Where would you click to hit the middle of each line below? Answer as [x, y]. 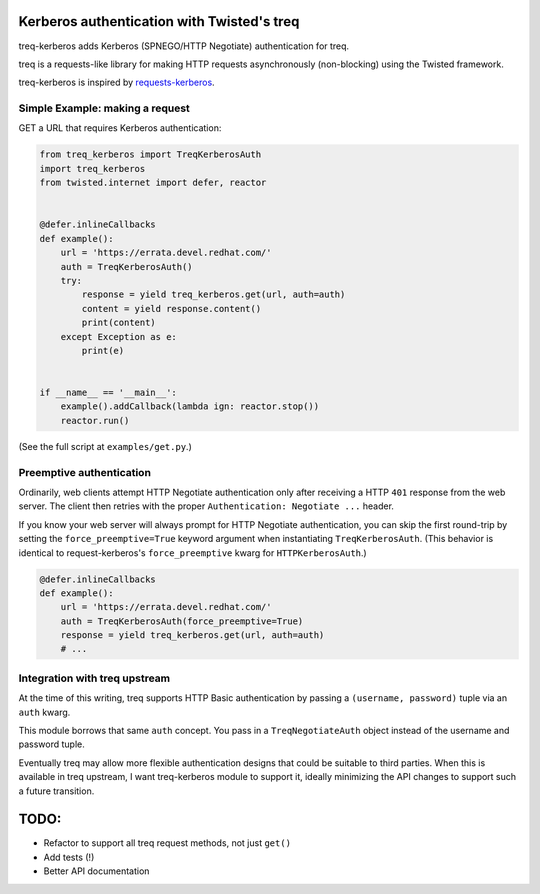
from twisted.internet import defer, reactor [153, 183]
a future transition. [56, 791]
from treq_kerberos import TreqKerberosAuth [150, 154]
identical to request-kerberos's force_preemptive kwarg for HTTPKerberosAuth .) [192, 552]
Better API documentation [96, 871]
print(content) [119, 323]
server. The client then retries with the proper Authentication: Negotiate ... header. [206, 506]
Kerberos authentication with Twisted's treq [159, 21]
